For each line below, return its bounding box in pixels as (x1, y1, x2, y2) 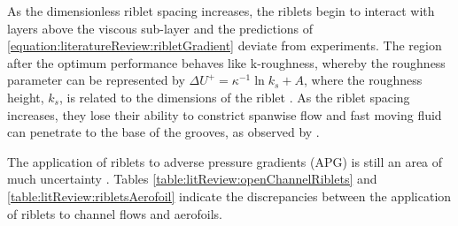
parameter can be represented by (7, 71, 185, 89)
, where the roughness (304, 71, 423, 89)
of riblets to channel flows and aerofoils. (7, 204, 222, 222)
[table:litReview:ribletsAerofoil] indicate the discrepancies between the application (7, 186, 452, 205)
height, (7, 87, 44, 106)
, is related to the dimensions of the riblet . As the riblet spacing (58, 87, 410, 106)
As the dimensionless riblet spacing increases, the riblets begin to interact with (7, 2, 435, 19)
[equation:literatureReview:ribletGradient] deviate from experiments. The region (7, 36, 442, 55)
